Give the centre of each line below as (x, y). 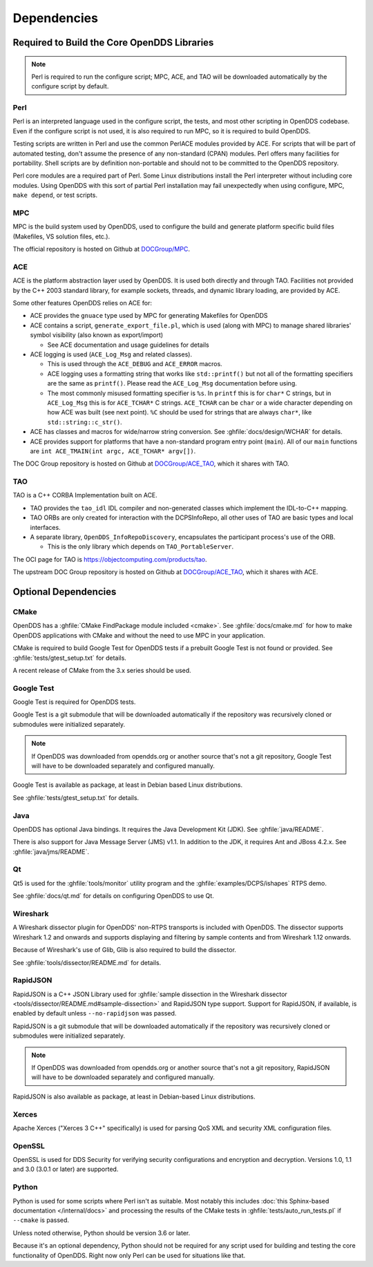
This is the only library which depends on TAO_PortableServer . (141, 546)
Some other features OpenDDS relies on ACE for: (82, 303)
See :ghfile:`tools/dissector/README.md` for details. (87, 962)
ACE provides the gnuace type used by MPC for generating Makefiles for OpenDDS (149, 316)
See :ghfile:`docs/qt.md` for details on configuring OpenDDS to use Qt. (113, 896)
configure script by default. (70, 86)
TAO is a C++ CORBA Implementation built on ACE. (85, 495)
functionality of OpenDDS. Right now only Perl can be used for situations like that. (129, 1255)
